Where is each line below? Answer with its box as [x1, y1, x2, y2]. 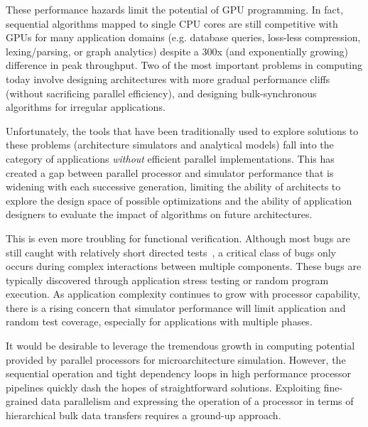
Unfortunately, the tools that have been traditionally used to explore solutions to [6, 123, 359, 138]
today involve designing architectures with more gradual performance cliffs [6, 71, 330, 86]
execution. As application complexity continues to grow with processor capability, [6, 286, 360, 301]
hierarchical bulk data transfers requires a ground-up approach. [6, 408, 281, 423]
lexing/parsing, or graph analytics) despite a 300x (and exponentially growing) [6, 43, 348, 58]
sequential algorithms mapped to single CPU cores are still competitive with [6, 16, 338, 31]
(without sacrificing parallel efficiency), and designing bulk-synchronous [6, 85, 317, 100]
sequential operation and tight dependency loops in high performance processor [6, 366, 351, 381]
